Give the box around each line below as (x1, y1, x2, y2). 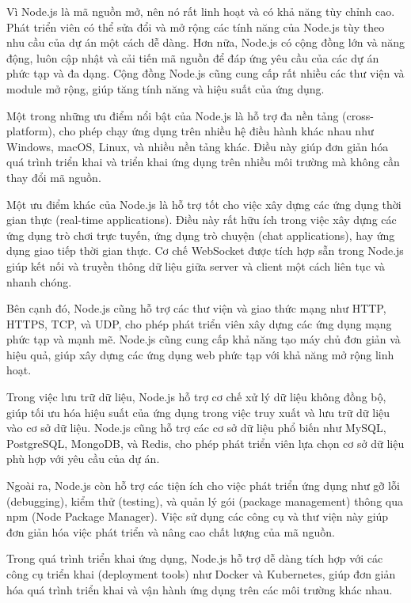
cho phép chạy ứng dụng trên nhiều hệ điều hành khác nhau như (59, 123, 374, 139)
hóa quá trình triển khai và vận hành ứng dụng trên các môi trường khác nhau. (6, 581, 393, 597)
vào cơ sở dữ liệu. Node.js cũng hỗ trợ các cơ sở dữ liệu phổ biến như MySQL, (6, 419, 386, 436)
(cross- (342, 107, 374, 123)
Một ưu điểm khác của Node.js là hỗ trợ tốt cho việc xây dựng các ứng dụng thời (6, 195, 401, 212)
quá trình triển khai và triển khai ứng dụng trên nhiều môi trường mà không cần (6, 154, 400, 170)
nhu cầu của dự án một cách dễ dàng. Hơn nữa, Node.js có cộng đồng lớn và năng (6, 34, 405, 51)
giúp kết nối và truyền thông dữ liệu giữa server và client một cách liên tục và (6, 257, 386, 274)
